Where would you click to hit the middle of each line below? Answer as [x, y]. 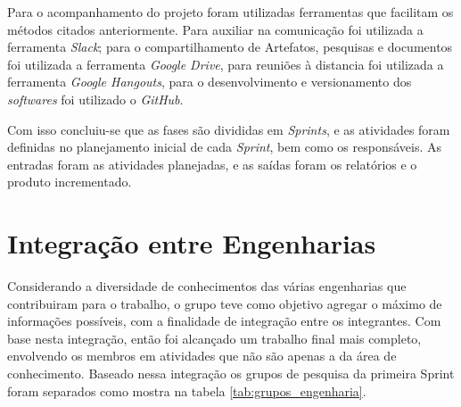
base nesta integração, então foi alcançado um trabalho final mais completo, [214, 338]
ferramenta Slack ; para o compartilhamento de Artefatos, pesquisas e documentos [230, 47]
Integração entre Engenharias [192, 243]
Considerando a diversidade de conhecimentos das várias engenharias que [207, 286]
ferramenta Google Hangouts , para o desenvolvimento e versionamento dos [210, 82]
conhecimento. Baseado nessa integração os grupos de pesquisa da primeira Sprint [231, 374]
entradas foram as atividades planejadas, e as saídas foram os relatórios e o [212, 164]
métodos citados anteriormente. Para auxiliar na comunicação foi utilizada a [215, 29]
